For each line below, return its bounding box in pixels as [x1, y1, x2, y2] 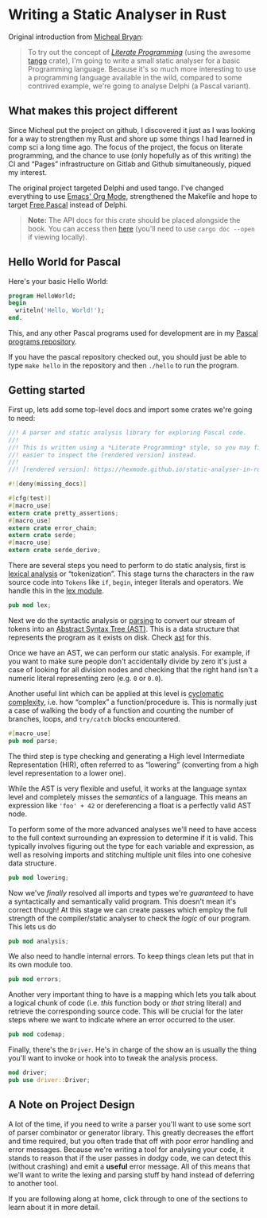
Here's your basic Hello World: [8, 276, 109, 286]
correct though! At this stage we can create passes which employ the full [8, 905, 248, 914]
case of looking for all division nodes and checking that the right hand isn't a [8, 664, 259, 674]
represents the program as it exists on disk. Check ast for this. [8, 632, 212, 642]
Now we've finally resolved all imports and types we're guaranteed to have [8, 888, 254, 897]
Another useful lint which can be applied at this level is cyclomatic [8, 688, 224, 698]
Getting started [8, 383, 86, 397]
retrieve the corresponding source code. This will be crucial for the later [8, 1006, 244, 1016]
